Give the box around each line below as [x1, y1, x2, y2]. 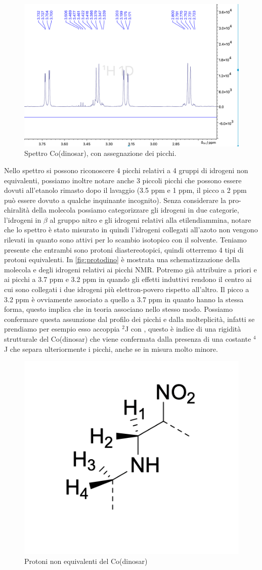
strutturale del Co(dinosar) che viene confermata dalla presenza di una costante [4, 334, 251, 344]
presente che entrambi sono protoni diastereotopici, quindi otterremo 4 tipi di [4, 244, 244, 255]
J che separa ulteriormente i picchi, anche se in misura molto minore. [4, 343, 218, 354]
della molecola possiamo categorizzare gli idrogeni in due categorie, [31, 205, 239, 215]
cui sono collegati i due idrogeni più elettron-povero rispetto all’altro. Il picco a [4, 284, 249, 295]
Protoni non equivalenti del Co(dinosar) [24, 555, 148, 566]
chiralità [4, 205, 30, 215]
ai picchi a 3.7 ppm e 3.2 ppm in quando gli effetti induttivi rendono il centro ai [4, 274, 252, 284]
